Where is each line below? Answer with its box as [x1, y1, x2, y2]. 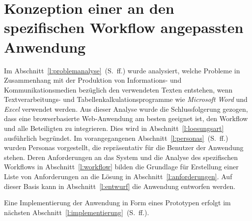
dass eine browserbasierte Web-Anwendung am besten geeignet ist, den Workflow [4, 113, 248, 124]
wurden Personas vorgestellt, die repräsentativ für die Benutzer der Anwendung [4, 142, 244, 153]
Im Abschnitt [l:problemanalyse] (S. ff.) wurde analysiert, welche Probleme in [4, 65, 240, 75]
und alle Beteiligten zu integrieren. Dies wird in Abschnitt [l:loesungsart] [4, 123, 224, 133]
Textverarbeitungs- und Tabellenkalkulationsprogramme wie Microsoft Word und [4, 94, 248, 104]
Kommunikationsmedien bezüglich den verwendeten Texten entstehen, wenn [4, 84, 233, 95]
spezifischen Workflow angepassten [4, 17, 244, 37]
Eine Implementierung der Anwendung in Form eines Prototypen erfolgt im [4, 197, 231, 208]
